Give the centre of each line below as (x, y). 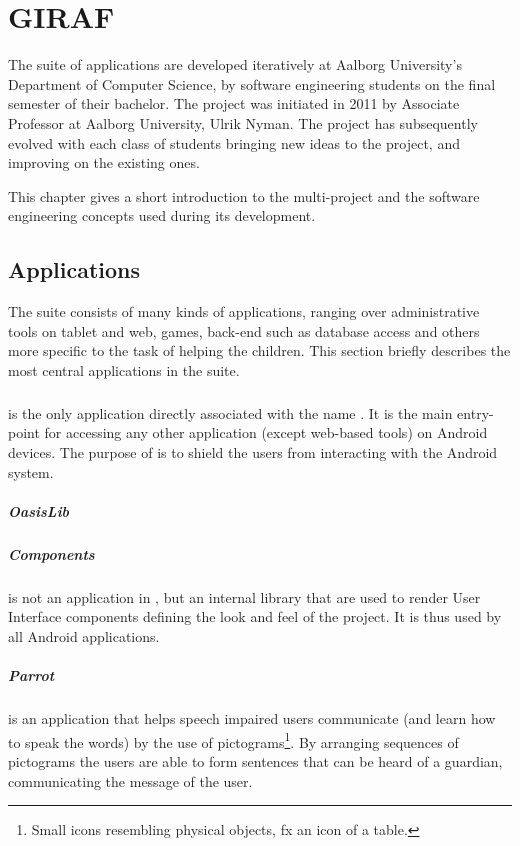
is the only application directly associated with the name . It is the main (230, 412)
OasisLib (39, 510)
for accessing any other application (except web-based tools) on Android (266, 432)
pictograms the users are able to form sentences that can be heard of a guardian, (255, 760)
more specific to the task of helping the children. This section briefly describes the (259, 350)
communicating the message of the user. (130, 780)
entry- (475, 412)
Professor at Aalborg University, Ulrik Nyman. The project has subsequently (243, 122)
